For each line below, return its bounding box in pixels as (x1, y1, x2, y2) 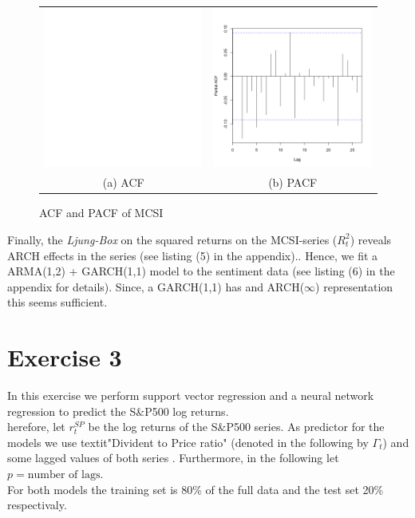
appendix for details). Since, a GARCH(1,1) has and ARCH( (7, 278, 305, 295)
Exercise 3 (7, 341, 122, 374)
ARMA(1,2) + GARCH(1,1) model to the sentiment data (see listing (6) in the (7, 263, 395, 279)
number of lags (27, 469, 101, 480)
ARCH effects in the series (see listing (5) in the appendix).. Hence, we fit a (7, 247, 378, 263)
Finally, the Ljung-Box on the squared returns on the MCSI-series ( (7, 231, 338, 247)
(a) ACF (102, 174, 144, 191)
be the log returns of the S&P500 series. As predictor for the (88, 418, 385, 435)
